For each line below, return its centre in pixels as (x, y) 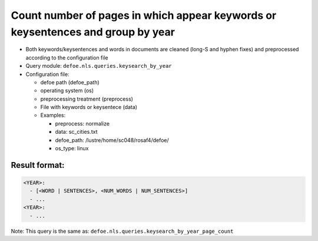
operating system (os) (67, 91)
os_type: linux (72, 148)
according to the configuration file (67, 57)
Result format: (38, 165)
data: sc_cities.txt (76, 132)
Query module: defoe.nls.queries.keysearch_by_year (99, 66)
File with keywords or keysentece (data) (89, 107)
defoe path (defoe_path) (70, 82)
